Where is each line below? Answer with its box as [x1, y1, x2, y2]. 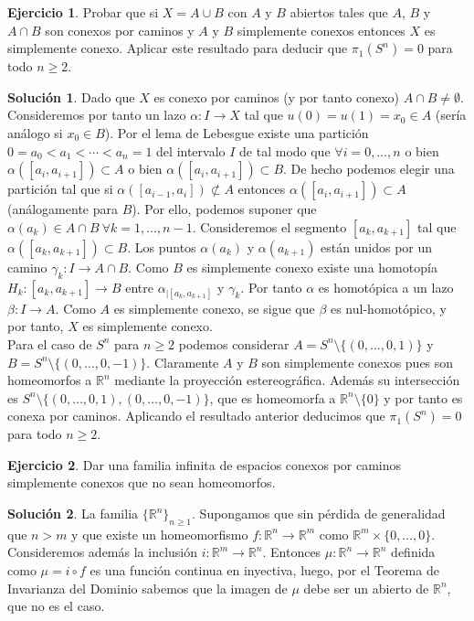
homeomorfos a [7, 370, 92, 390]
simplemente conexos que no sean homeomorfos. [7, 473, 276, 492]
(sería [435, 105, 467, 124]
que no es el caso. [7, 596, 105, 616]
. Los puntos [127, 237, 196, 256]
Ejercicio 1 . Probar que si [7, 3, 159, 21]
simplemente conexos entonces [237, 20, 406, 39]
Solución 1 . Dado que [7, 87, 135, 106]
